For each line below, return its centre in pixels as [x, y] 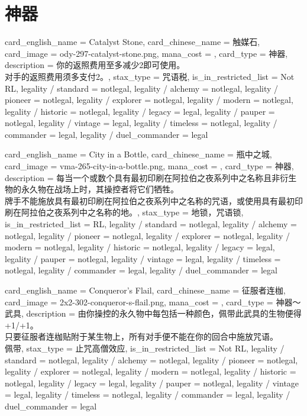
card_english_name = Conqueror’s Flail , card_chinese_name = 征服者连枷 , [145, 290]
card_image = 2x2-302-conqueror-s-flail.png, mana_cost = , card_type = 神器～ [153, 301]
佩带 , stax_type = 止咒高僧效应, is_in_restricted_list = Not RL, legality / [145, 348]
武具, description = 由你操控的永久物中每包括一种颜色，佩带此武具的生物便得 [153, 313]
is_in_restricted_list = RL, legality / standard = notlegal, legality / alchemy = [151, 224]
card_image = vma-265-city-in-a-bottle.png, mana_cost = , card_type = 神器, [149, 166]
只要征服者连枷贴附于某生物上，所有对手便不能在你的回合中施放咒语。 [141, 336]
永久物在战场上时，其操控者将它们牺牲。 [100, 189]
